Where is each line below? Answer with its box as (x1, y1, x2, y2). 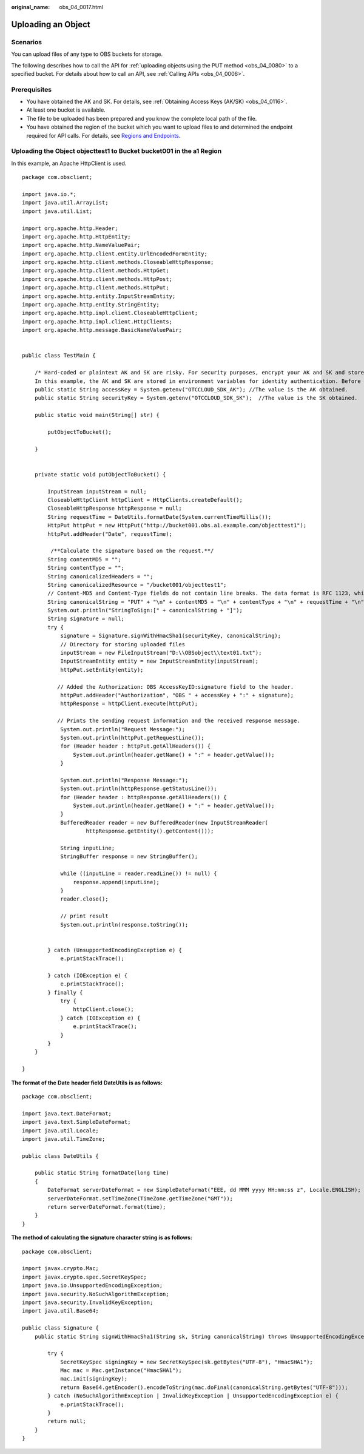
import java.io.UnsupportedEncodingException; (22, 1282, 163, 1289)
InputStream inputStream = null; (47, 488, 147, 495)
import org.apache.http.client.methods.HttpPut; (22, 284, 169, 291)
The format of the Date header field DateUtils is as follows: (11, 1079, 163, 1086)
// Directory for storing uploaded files (60, 641, 185, 648)
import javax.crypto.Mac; (22, 1265, 99, 1272)
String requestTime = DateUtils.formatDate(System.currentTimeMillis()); (47, 513, 272, 520)
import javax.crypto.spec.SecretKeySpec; (22, 1273, 147, 1280)
